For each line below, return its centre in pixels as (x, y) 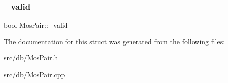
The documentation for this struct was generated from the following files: (114, 41)
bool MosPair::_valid (36, 25)
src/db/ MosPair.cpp (34, 74)
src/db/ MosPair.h (31, 58)
